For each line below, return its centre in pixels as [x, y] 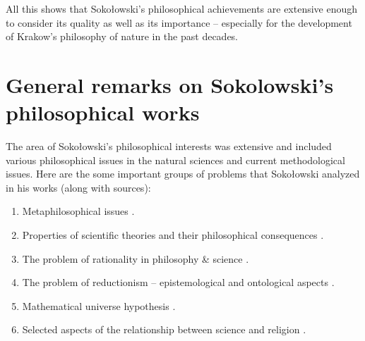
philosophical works [103, 112]
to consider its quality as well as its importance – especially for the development [179, 22]
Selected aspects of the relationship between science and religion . [164, 329]
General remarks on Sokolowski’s [170, 84]
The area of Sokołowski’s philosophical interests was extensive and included [169, 146]
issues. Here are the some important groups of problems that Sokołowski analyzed [183, 174]
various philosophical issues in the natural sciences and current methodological [175, 160]
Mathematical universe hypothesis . [99, 305]
